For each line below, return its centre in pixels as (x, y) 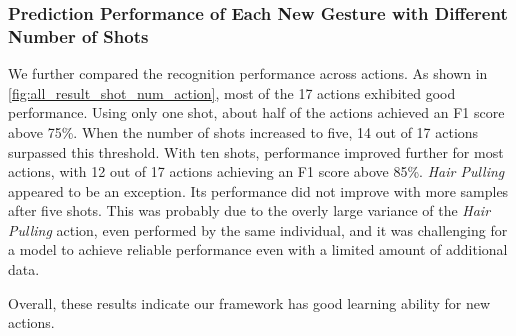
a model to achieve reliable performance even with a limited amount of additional (258, 249)
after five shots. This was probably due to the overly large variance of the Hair (249, 210)
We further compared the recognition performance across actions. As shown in (248, 73)
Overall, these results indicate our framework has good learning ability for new (249, 302)
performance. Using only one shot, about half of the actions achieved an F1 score (256, 112)
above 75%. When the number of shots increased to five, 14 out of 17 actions (243, 131)
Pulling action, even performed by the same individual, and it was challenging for (258, 229)
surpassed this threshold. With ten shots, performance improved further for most (256, 151)
